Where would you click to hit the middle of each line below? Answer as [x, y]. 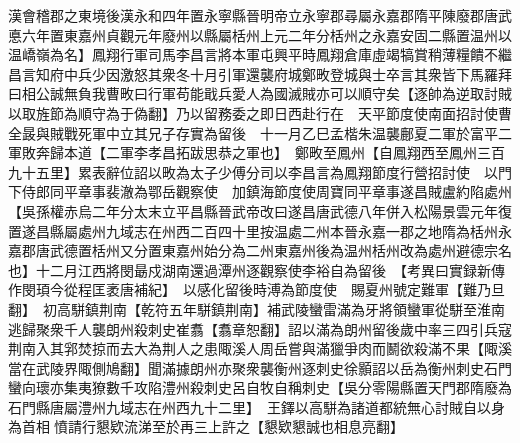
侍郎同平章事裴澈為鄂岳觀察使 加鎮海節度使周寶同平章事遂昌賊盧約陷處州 [266, 191]
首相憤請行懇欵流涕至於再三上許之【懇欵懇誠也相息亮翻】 [212, 426]
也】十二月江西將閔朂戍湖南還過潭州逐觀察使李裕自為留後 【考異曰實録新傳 [256, 269]
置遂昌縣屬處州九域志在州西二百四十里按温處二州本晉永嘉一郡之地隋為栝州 [253, 230]
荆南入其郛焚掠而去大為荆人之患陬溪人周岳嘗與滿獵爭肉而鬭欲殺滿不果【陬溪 [260, 348]
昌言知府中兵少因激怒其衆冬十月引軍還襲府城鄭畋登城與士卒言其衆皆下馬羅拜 [260, 73]
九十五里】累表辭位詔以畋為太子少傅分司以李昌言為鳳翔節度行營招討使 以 [253, 171]
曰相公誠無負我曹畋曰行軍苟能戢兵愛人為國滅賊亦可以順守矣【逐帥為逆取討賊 [260, 93]
